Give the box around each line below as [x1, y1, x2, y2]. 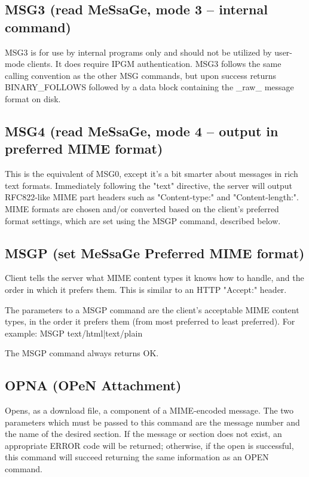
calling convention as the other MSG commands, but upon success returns [5, 69, 277, 81]
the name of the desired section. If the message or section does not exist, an [5, 427, 282, 440]
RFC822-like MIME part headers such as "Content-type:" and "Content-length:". [5, 191, 299, 203]
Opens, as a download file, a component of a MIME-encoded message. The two [5, 404, 294, 417]
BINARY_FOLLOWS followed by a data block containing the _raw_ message [5, 81, 294, 93]
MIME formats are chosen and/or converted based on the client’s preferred [5, 202, 279, 215]
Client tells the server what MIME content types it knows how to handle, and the [5, 271, 304, 284]
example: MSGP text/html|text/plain [5, 326, 143, 339]
